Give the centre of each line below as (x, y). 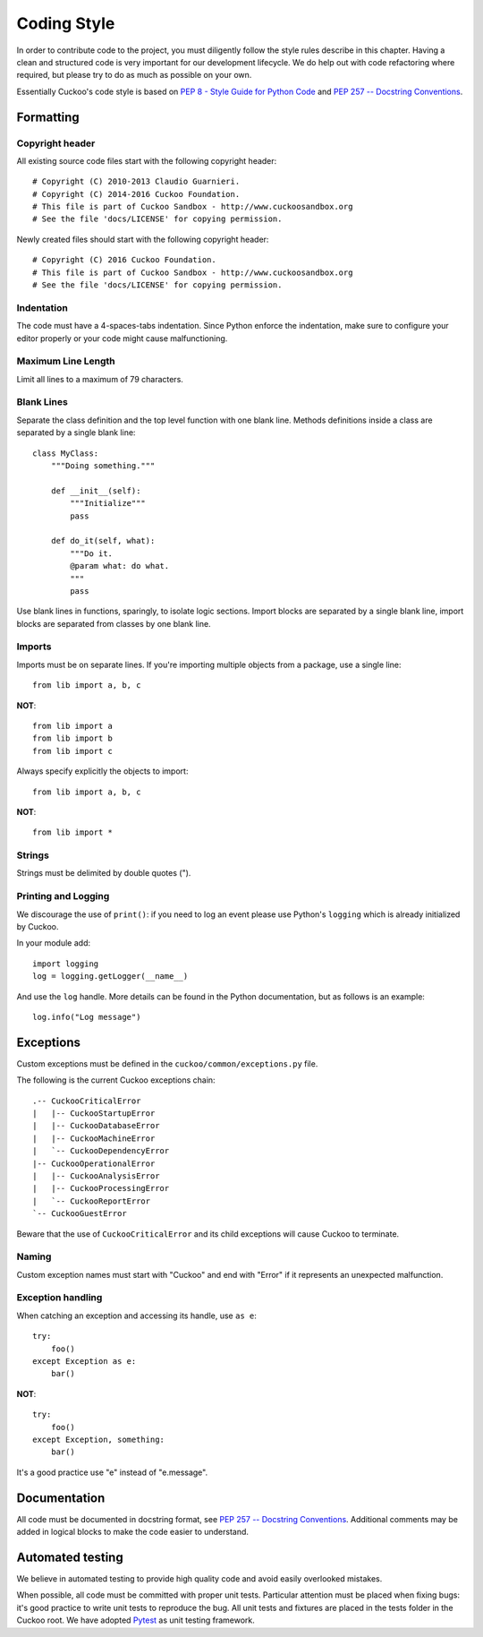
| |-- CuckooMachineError (94, 1138)
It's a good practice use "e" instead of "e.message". (112, 1472)
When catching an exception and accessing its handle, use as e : (136, 1316)
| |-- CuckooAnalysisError (96, 1176)
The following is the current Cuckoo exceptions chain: (116, 1080)
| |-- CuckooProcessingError (101, 1188)
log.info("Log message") (87, 1017)
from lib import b (73, 738)
